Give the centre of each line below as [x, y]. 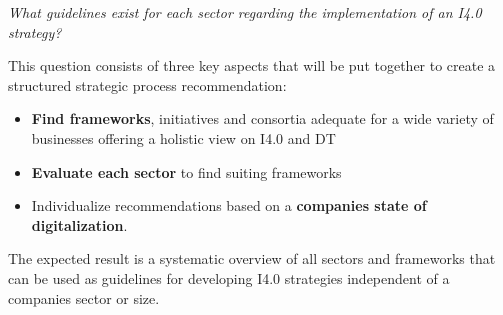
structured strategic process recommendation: [147, 84]
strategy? [35, 31]
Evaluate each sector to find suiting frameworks [186, 171]
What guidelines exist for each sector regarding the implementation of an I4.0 [245, 12]
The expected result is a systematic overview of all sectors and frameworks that [252, 258]
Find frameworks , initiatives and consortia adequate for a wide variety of [262, 118]
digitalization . [79, 224]
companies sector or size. [84, 297]
